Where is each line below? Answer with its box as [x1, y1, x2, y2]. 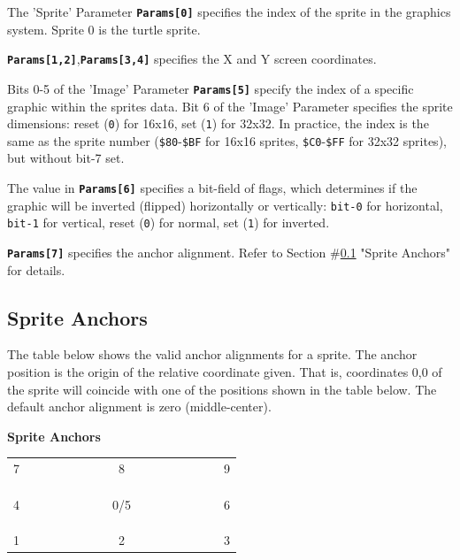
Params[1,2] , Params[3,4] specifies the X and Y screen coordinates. [7, 50, 377, 68]
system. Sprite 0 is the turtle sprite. [7, 19, 201, 38]
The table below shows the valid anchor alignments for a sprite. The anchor [7, 345, 418, 364]
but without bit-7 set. [7, 149, 125, 167]
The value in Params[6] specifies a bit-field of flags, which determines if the [7, 179, 418, 197]
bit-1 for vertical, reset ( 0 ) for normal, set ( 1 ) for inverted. [7, 213, 330, 232]
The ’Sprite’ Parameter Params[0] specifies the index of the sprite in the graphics [7, 3, 451, 20]
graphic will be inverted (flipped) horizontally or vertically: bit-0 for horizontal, [7, 196, 443, 214]
